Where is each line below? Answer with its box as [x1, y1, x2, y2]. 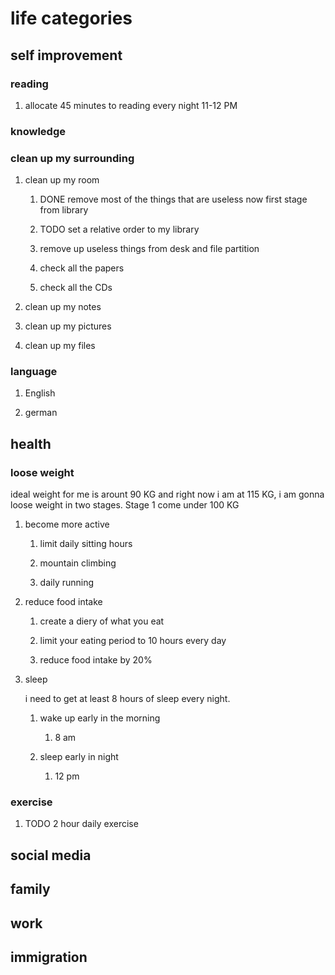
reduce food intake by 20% [39, 654, 153, 666]
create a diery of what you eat [39, 615, 165, 627]
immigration [10, 948, 88, 966]
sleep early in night [39, 751, 119, 763]
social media [10, 847, 92, 864]
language [10, 365, 58, 379]
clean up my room [24, 174, 100, 186]
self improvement [10, 47, 123, 64]
